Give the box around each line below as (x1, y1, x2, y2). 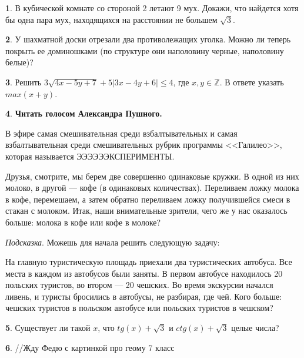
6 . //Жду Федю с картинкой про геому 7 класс (5, 341, 175, 353)
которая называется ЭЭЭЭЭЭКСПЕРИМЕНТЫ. (5, 150, 175, 162)
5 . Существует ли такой (5, 321, 91, 334)
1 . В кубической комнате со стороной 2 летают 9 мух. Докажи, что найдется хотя (5, 2, 299, 14)
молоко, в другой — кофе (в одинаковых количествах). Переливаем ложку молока (5, 181, 299, 194)
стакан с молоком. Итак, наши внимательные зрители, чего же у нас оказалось (5, 204, 288, 217)
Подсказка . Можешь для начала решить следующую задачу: (5, 236, 220, 248)
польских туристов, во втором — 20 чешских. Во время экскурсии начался (5, 279, 273, 291)
